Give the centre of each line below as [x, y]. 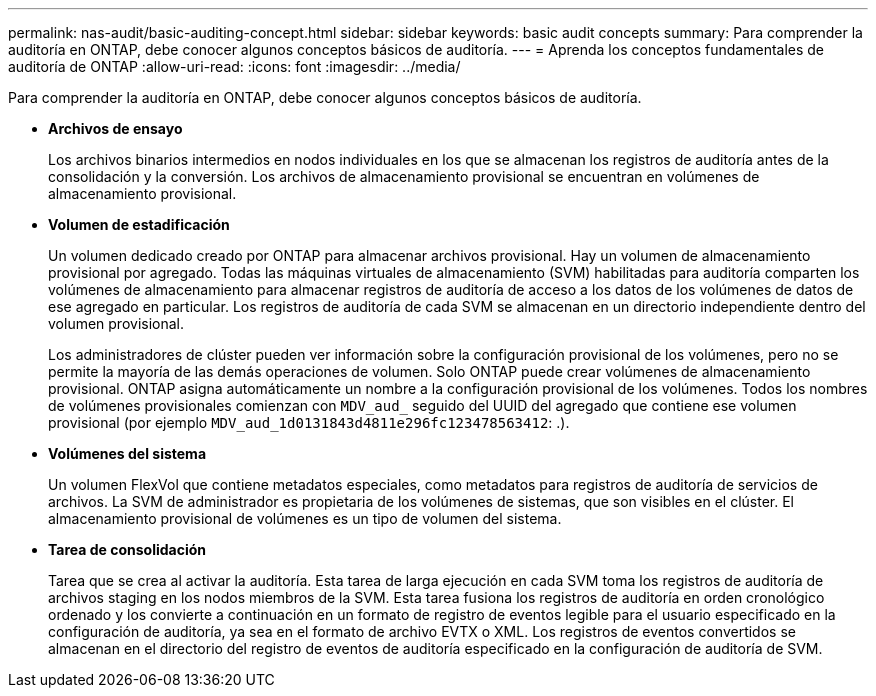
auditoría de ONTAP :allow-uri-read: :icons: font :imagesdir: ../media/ [234, 66]
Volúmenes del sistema [127, 453]
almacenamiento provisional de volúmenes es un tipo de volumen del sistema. [305, 518]
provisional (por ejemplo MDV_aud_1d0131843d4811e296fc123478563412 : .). [309, 422]
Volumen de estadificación [139, 224]
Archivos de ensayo [115, 128]
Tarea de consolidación [127, 549]
